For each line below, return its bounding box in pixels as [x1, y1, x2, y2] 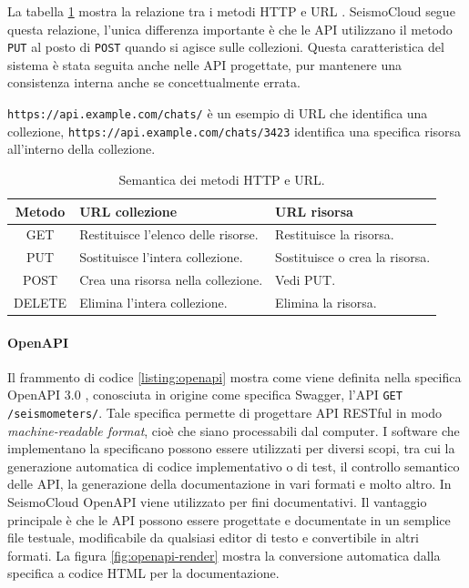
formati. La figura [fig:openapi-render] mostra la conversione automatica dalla [7, 545, 441, 564]
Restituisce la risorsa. [275, 225, 394, 244]
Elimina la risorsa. [275, 292, 377, 311]
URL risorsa [275, 201, 353, 220]
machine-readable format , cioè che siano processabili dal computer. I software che [7, 421, 460, 440]
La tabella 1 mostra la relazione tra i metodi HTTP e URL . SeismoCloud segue [7, 2, 455, 20]
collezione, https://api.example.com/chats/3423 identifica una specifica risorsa [7, 121, 462, 140]
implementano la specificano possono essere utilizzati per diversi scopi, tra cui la [7, 439, 455, 458]
